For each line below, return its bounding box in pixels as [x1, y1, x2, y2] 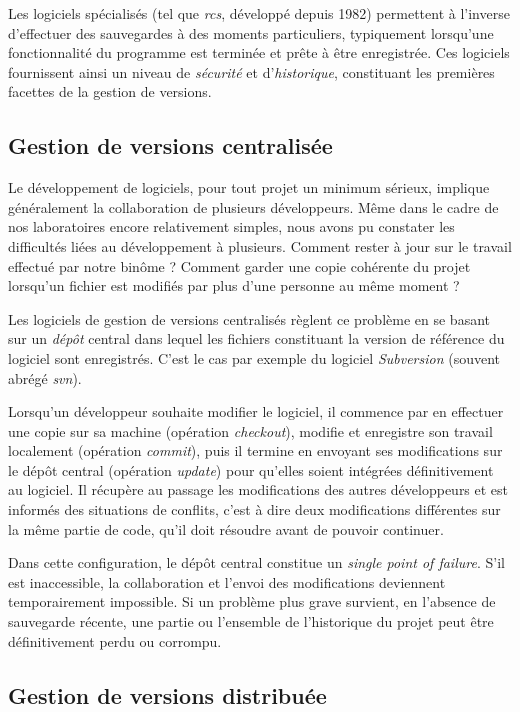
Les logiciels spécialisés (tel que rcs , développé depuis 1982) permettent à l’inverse [8, 3, 510, 23]
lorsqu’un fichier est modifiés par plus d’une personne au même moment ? [8, 275, 460, 296]
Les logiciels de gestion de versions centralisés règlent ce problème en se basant [8, 308, 490, 329]
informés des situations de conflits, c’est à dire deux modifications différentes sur [8, 499, 501, 520]
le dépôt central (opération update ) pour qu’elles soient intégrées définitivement [8, 459, 494, 480]
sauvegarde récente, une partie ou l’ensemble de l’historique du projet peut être [8, 611, 494, 632]
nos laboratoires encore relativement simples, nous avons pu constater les [8, 216, 455, 237]
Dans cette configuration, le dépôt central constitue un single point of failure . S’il [8, 552, 505, 573]
